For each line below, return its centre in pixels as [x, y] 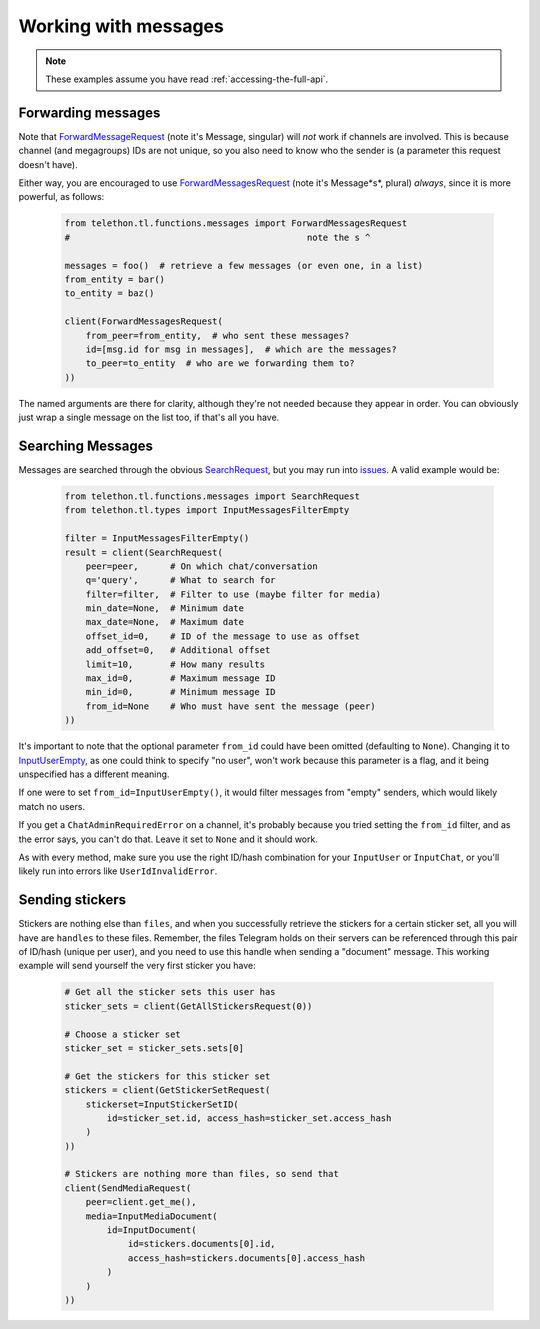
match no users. [51, 806]
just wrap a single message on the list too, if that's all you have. [149, 417]
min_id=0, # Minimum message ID [180, 692]
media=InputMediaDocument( [152, 1216]
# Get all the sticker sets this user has [170, 992]
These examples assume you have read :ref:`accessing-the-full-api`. [187, 79]
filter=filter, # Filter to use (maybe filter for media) [233, 594]
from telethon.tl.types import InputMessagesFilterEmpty [207, 510]
